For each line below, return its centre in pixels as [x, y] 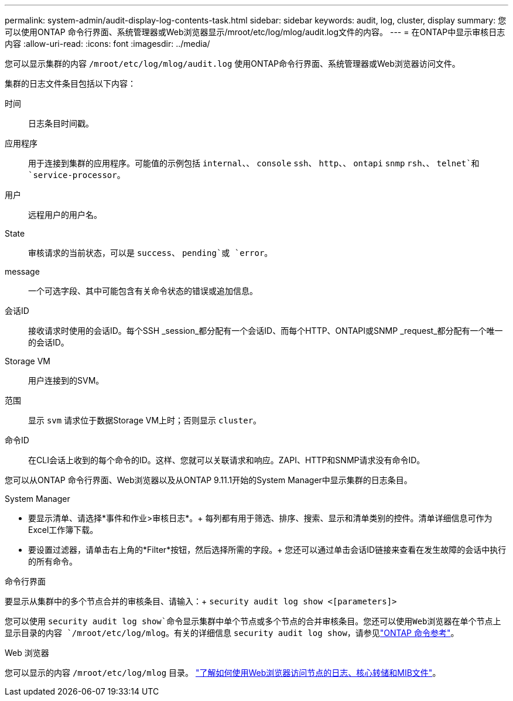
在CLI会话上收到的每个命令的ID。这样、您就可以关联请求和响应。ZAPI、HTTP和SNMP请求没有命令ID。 [227, 460]
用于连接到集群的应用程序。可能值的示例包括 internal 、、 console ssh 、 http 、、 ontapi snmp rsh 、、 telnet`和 [254, 163]
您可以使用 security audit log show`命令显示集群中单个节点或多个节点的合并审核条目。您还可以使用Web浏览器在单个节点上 [253, 621]
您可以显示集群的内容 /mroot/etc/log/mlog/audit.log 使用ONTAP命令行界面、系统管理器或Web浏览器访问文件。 [232, 64]
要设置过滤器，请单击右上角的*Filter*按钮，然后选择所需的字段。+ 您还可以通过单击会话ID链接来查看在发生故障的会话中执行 [267, 550]
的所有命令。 [53, 561]
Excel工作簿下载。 [63, 530]
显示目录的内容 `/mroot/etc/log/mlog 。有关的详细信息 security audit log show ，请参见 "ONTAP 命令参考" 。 [232, 633]
